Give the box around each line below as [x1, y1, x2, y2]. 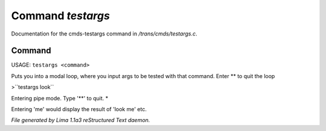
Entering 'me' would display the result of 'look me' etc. [11, 106, 147, 113]
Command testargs [11, 9, 110, 22]
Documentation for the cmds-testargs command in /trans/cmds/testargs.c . [11, 30, 197, 37]
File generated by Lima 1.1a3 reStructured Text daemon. [11, 117, 150, 124]
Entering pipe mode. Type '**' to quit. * [11, 94, 109, 102]
